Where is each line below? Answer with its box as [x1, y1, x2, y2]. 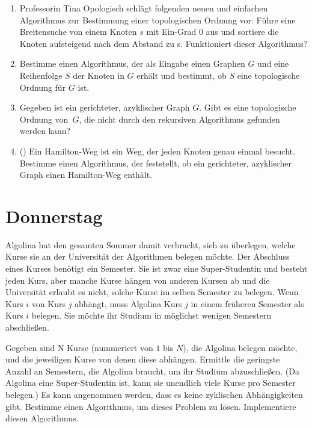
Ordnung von [19, 112, 69, 125]
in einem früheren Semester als [191, 297, 304, 310]
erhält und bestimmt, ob [136, 69, 227, 81]
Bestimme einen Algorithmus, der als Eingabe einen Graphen [19, 57, 245, 70]
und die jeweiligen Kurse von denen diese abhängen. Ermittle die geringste [5, 353, 280, 365]
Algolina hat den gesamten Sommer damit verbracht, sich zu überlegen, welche [5, 238, 296, 251]
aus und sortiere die [206, 25, 279, 38]
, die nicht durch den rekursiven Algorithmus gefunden [79, 112, 280, 125]
